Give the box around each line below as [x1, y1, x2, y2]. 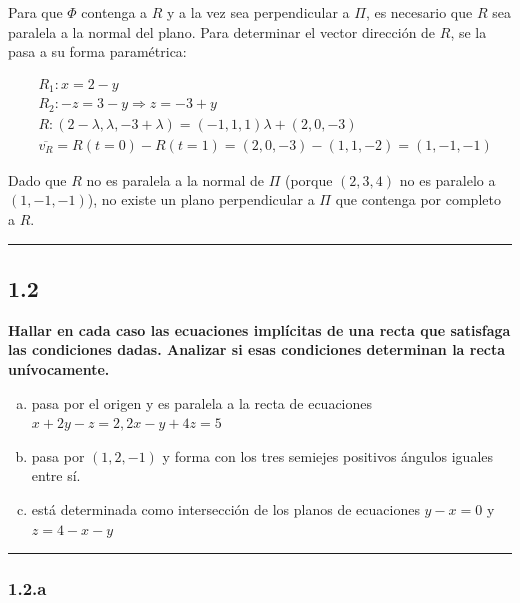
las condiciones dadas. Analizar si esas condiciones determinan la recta [8, 339, 506, 360]
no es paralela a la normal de [86, 169, 264, 190]
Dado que [8, 169, 67, 190]
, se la [450, 21, 487, 42]
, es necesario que [365, 2, 473, 22]
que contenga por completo [335, 189, 501, 210]
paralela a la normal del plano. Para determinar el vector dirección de [8, 21, 436, 42]
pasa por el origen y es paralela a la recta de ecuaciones [31, 392, 373, 413]
